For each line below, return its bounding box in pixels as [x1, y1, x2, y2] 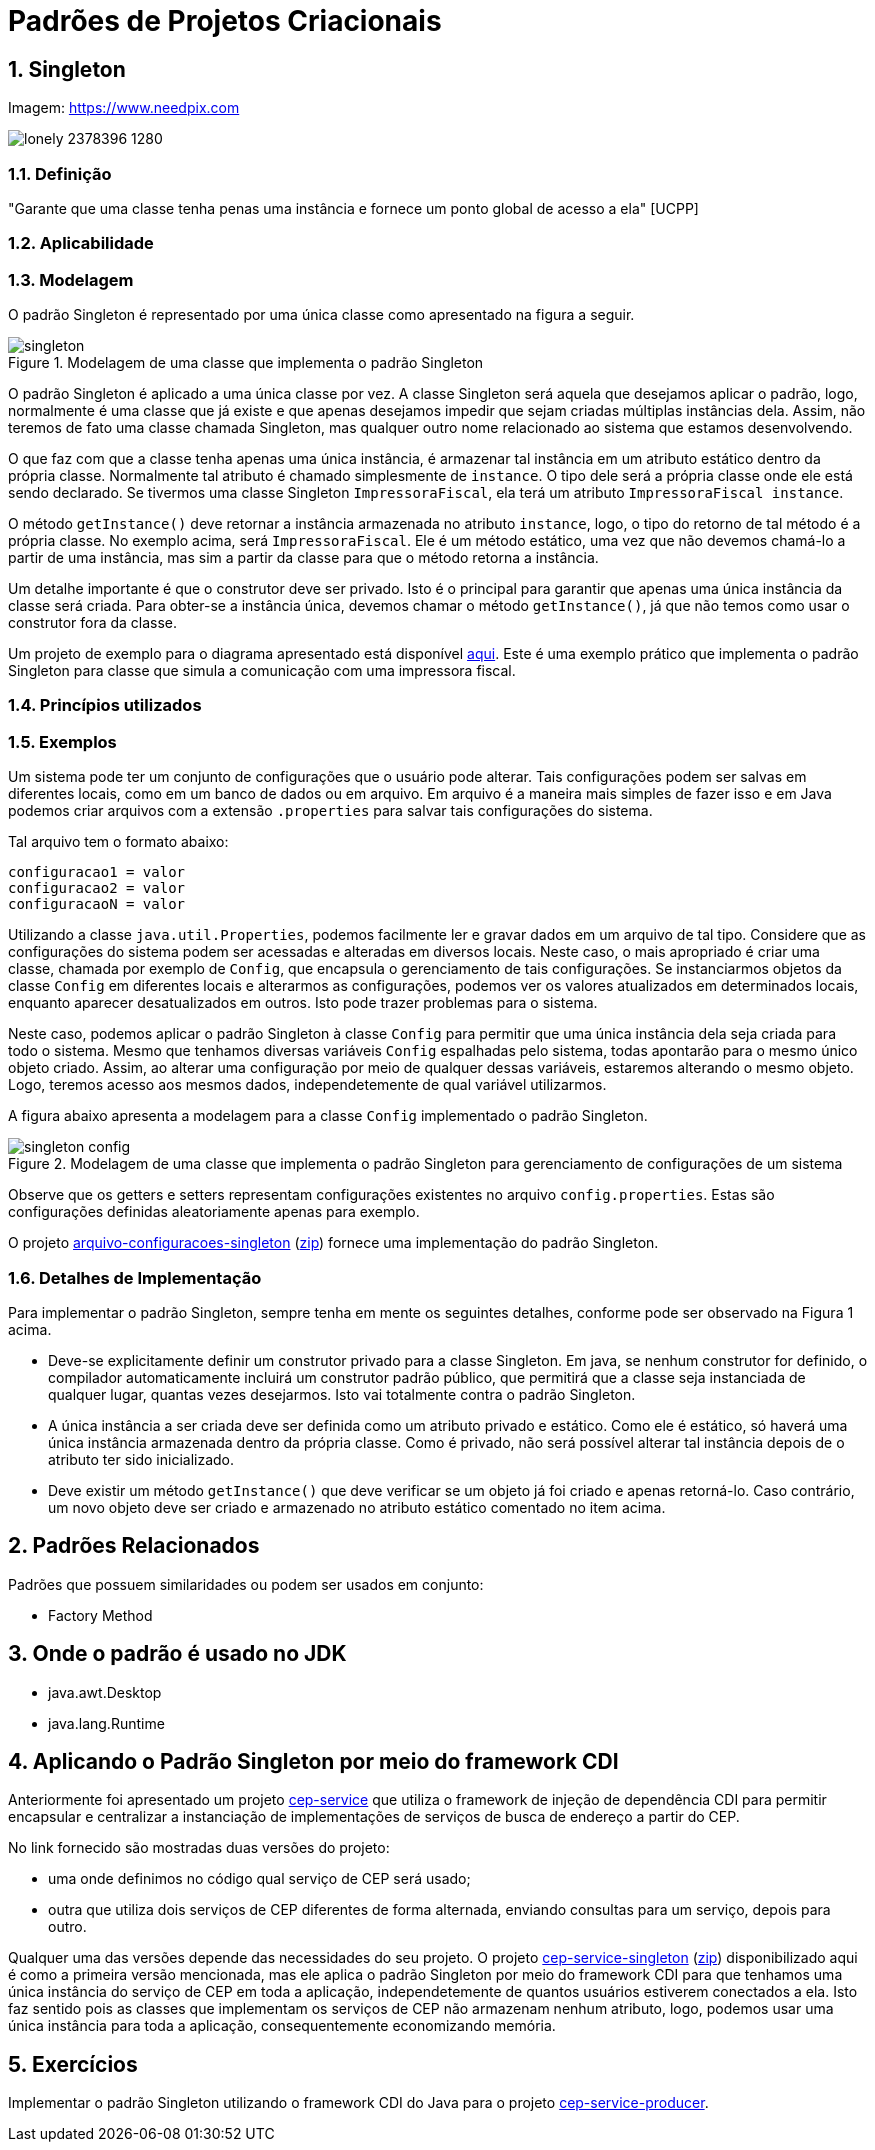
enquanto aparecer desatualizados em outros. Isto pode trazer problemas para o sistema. [8, 994, 598, 1012]
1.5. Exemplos [8, 731, 117, 752]
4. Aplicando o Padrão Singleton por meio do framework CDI [8, 1749, 619, 1775]
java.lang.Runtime [48, 1714, 165, 1732]
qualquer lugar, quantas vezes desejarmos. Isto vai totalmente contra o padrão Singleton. [48, 1385, 636, 1403]
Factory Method [48, 1606, 153, 1624]
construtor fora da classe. [8, 614, 178, 632]
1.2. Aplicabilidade [8, 233, 154, 254]
